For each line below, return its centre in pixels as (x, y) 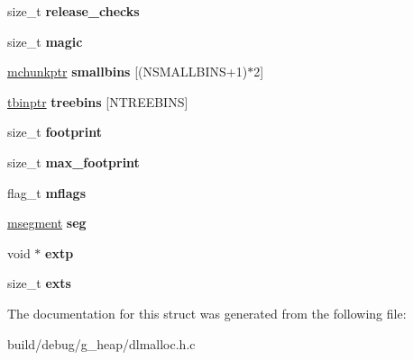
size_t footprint (55, 132)
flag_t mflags (46, 192)
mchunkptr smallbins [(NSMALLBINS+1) (128, 72)
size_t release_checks (73, 11)
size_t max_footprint (73, 162)
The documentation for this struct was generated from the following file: (207, 313)
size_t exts (39, 283)
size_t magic (45, 41)
